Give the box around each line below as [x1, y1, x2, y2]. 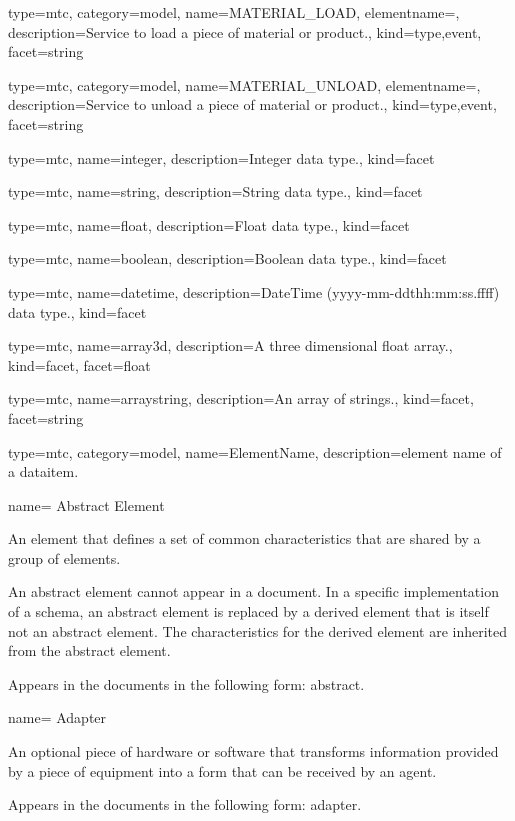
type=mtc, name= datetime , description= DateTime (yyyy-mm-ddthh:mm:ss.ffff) [8, 281, 500, 302]
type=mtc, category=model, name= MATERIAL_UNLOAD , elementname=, [8, 74, 481, 95]
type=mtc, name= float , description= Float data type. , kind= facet [8, 214, 410, 235]
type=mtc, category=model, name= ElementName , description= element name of [8, 441, 502, 462]
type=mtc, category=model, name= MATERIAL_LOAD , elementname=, [8, 2, 460, 22]
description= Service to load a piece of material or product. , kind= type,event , [8, 21, 482, 42]
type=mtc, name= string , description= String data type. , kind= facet [8, 181, 423, 202]
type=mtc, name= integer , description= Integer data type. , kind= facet [8, 147, 435, 168]
